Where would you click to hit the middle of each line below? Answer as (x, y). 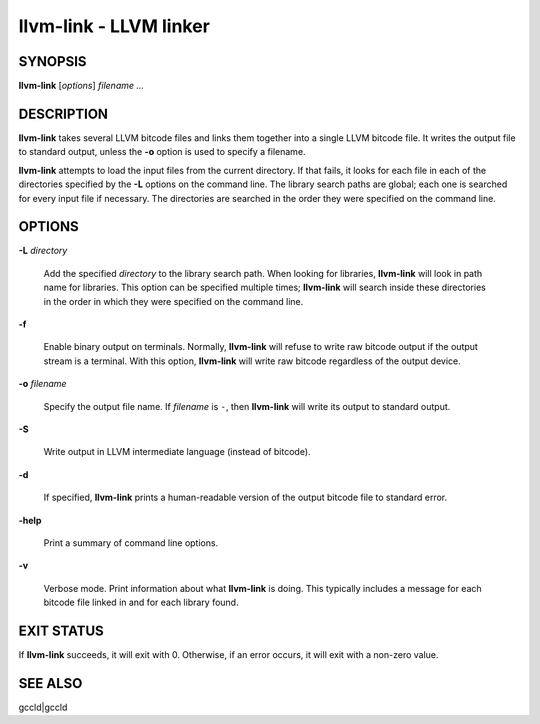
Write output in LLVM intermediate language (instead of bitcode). (177, 452)
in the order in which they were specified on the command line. (173, 301)
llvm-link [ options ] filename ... (81, 86)
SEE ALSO (50, 683)
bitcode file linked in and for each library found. (141, 602)
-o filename (42, 384)
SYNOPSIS (52, 61)
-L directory (43, 251)
